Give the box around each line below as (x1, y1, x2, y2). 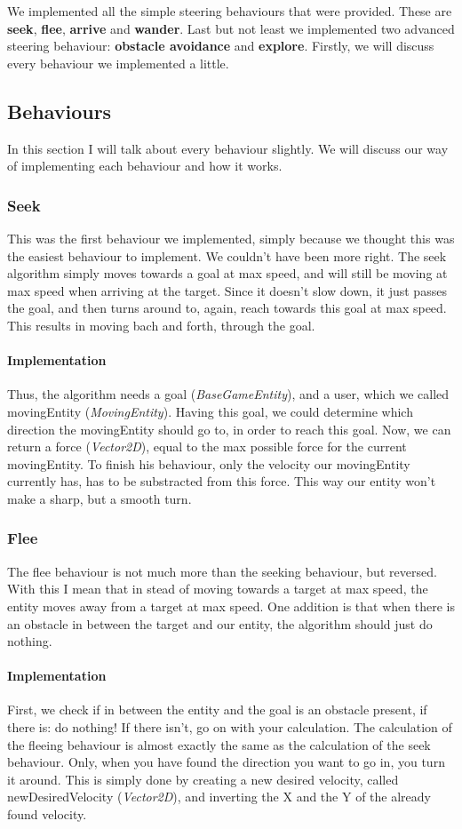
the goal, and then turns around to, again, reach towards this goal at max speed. (7, 299, 447, 317)
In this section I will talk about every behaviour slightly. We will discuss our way (7, 139, 449, 157)
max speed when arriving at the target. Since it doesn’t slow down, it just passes (7, 281, 447, 299)
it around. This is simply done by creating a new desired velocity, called (7, 769, 399, 788)
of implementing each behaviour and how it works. (7, 156, 283, 175)
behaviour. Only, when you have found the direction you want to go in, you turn (7, 753, 445, 771)
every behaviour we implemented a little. (7, 53, 229, 72)
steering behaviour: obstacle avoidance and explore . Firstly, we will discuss (7, 36, 434, 55)
